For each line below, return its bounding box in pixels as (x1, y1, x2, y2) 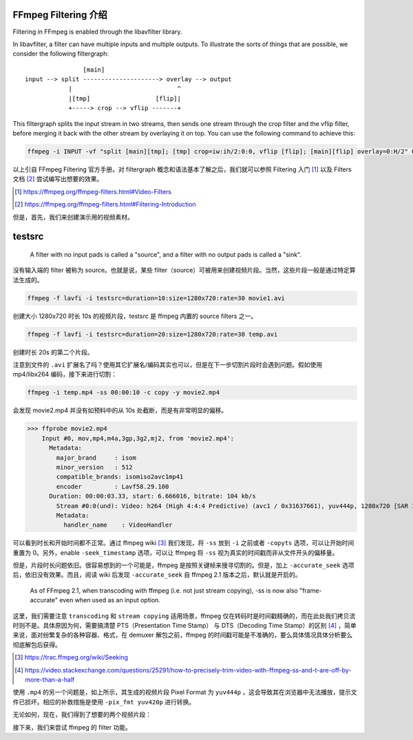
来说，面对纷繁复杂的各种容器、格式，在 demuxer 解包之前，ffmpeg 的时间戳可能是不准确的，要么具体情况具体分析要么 (12, 631, 353, 639)
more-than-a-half (25, 675, 75, 684)
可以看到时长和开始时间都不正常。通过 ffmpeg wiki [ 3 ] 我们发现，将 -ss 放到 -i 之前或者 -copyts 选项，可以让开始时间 (12, 539, 354, 547)
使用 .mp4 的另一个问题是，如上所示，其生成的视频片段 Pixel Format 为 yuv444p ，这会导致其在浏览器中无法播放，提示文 (12, 688, 357, 697)
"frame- (299, 586, 322, 595)
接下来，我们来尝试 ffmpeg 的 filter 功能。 (12, 723, 132, 731)
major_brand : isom (56, 454, 137, 461)
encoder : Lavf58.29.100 (56, 483, 169, 490)
